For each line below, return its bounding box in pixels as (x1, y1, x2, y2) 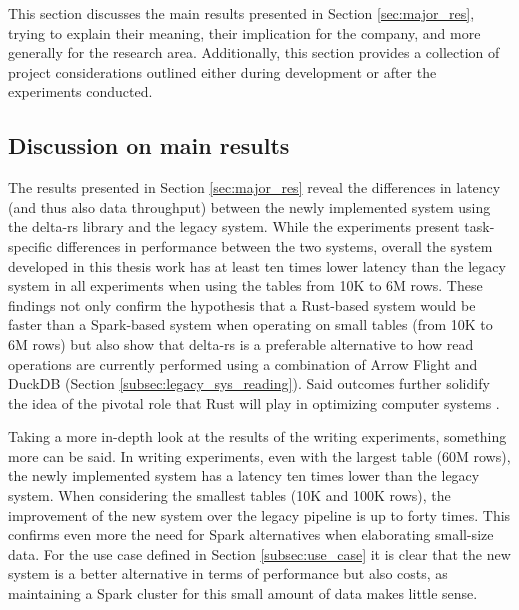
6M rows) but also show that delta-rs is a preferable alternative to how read (8, 333, 474, 354)
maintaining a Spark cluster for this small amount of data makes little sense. (8, 583, 478, 604)
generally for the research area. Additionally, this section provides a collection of (8, 42, 500, 63)
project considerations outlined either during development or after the (8, 61, 437, 82)
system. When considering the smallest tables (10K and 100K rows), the (8, 485, 451, 506)
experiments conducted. (8, 81, 153, 102)
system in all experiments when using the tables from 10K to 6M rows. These (8, 275, 483, 296)
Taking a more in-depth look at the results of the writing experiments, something (8, 426, 507, 447)
